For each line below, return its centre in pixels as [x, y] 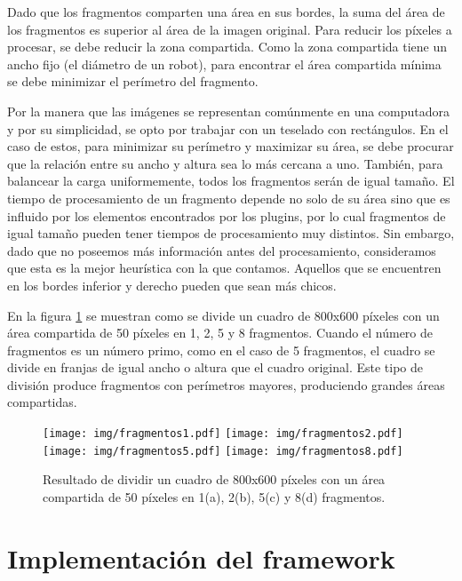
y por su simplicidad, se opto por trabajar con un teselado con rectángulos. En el [228, 128]
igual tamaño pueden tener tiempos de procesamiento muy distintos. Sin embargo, [231, 233]
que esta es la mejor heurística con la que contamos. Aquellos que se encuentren [224, 268]
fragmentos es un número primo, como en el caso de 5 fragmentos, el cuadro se [221, 350]
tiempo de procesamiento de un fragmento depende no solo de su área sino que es [229, 198]
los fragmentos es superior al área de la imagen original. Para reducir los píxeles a [230, 29]
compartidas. [42, 402]
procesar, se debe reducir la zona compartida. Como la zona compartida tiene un [227, 47]
